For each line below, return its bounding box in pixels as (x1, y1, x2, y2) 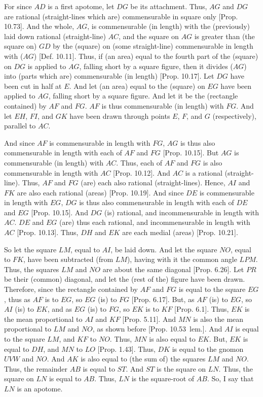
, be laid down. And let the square (110, 244, 217, 254)
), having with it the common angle (127, 254, 237, 264)
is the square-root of (131, 373, 195, 384)
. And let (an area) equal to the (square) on (69, 80, 205, 91)
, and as (47, 304, 72, 314)
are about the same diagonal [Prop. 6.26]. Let (102, 263, 244, 274)
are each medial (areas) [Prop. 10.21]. (122, 227, 238, 238)
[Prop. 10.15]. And (31, 207, 88, 217)
